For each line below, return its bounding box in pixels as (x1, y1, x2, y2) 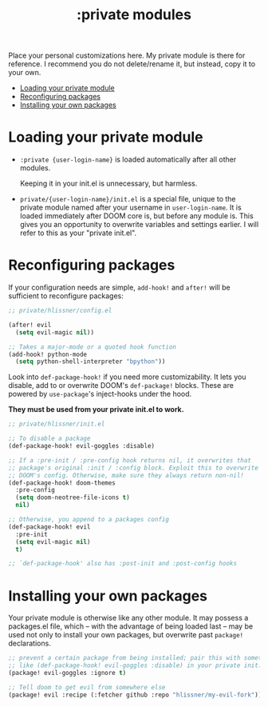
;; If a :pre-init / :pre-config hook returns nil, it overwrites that (8, 456, 251, 465)
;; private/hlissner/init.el (8, 420, 105, 429)
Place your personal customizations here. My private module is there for (8, 50, 246, 61)
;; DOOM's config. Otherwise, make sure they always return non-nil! (8, 471, 245, 479)
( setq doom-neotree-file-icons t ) (15, 493, 130, 501)
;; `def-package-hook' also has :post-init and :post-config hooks (8, 560, 238, 568)
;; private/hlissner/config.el (8, 306, 112, 315)
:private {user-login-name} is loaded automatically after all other (19, 154, 237, 165)
